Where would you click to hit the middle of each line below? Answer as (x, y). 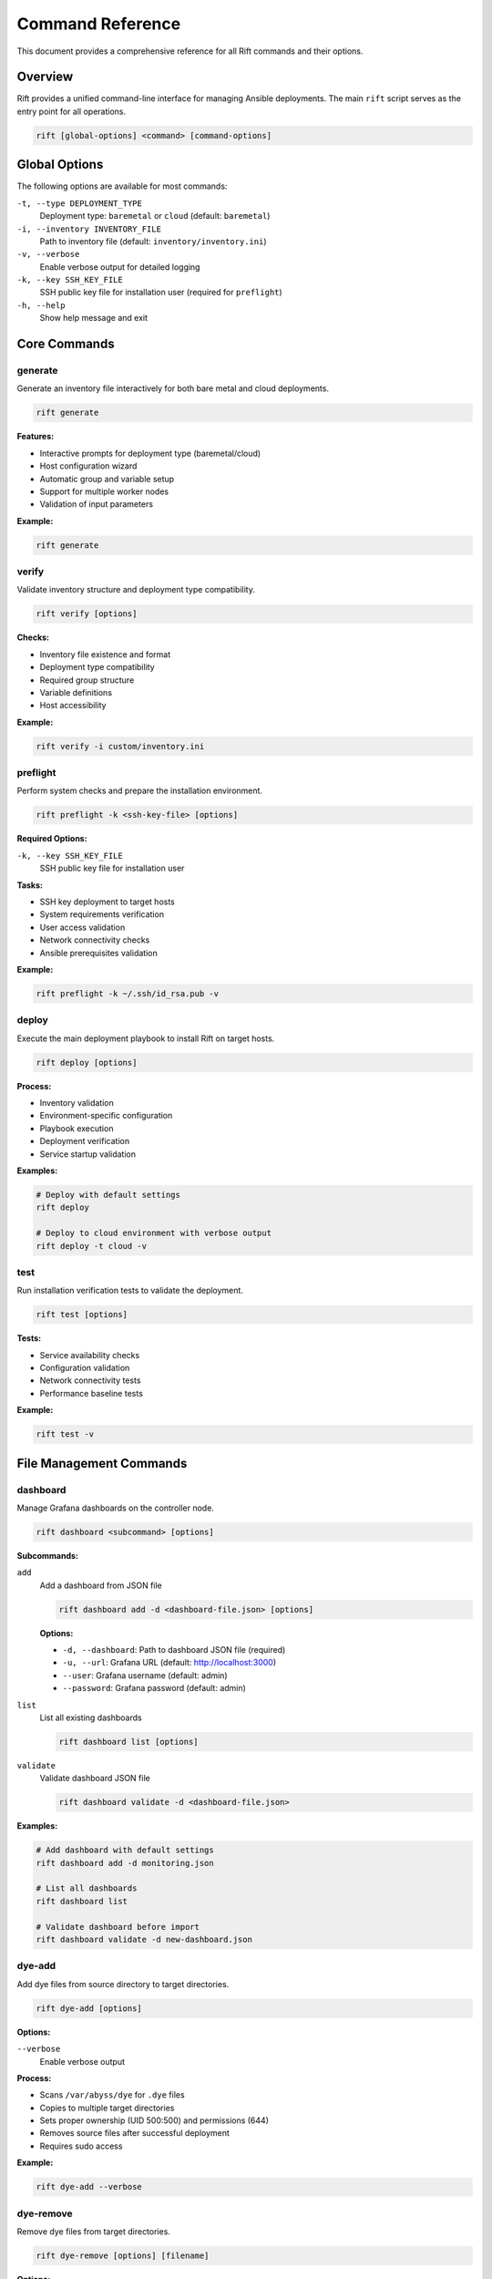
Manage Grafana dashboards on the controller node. (115, 1508)
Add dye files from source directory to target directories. (123, 1984)
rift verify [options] (87, 614)
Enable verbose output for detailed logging (120, 267)
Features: (36, 437)
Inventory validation (77, 1103)
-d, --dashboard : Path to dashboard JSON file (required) (174, 1650)
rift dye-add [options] (89, 2008)
